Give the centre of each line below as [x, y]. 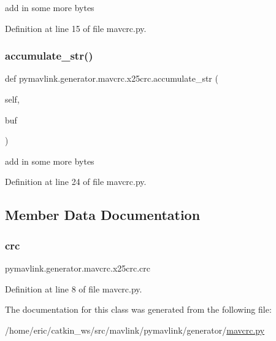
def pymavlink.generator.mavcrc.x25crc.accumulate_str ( [112, 78]
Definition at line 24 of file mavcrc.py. [76, 182]
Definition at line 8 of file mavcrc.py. [74, 288]
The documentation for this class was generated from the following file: [138, 309]
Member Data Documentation [103, 215]
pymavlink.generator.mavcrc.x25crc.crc [78, 268]
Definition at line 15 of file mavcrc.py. [76, 28]
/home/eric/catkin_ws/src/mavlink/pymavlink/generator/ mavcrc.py [135, 330]
